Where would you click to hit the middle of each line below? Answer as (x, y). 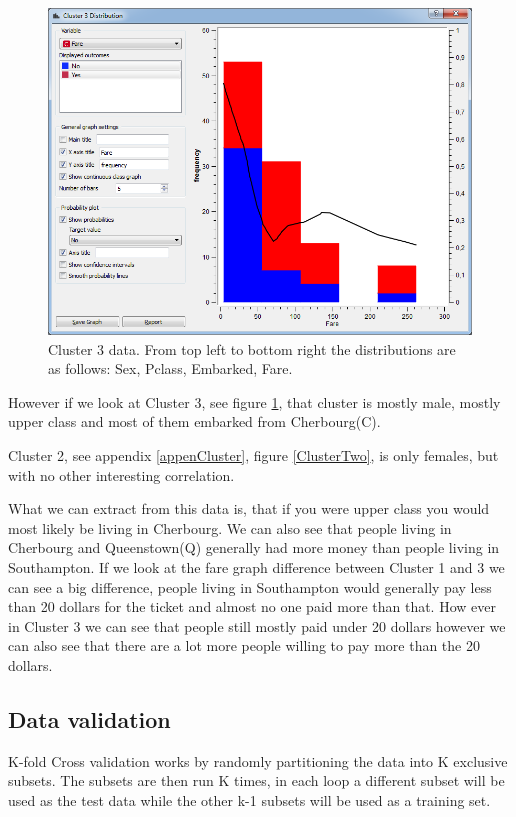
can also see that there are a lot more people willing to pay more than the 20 (244, 645)
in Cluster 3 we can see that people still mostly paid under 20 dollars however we (257, 625)
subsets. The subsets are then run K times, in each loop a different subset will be (256, 780)
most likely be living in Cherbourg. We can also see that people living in (230, 527)
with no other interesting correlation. (121, 474)
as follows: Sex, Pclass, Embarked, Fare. (170, 368)
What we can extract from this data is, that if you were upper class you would (249, 508)
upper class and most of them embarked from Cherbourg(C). (194, 421)
